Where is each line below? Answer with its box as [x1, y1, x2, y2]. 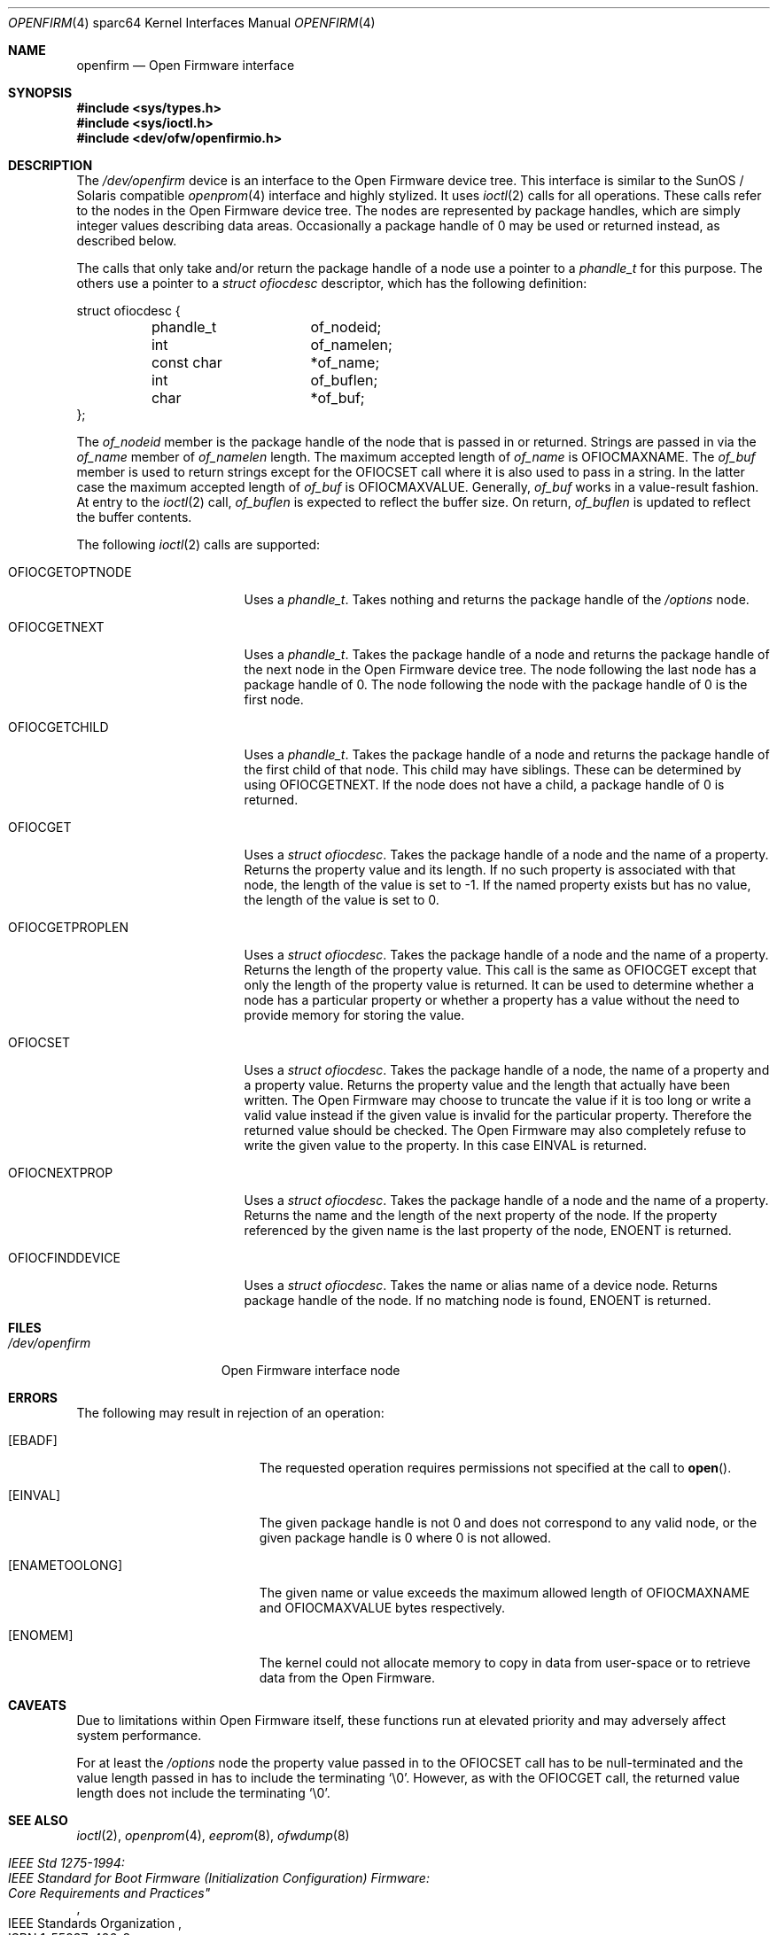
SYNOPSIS [8, 85, 73, 100]
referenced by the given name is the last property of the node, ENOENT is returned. [244, 1223, 732, 1238]
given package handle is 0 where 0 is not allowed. [259, 1530, 551, 1545]
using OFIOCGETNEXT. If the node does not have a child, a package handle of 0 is [244, 777, 725, 792]
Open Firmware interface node [221, 1363, 400, 1378]
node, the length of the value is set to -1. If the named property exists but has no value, [244, 877, 751, 892]
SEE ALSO [8, 1813, 68, 1828]
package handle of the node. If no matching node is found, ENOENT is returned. [244, 1293, 711, 1308]
